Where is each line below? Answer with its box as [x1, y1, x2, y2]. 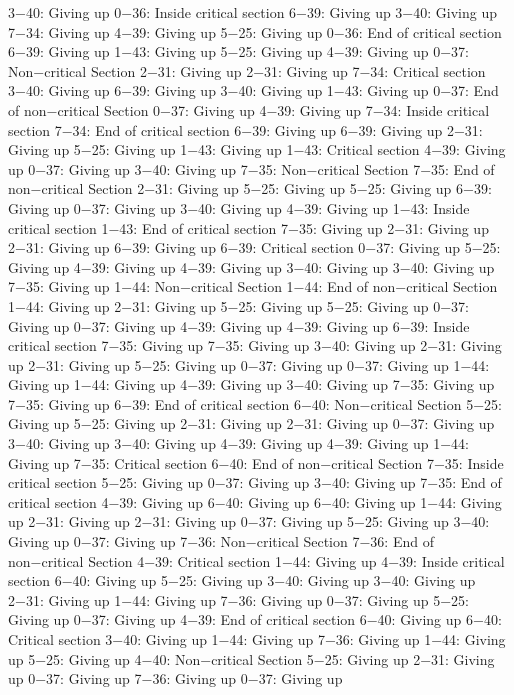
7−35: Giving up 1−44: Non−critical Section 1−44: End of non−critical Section [8, 276, 498, 297]
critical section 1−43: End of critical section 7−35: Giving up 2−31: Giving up [8, 217, 489, 238]
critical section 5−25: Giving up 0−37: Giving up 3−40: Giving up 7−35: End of [8, 472, 502, 493]
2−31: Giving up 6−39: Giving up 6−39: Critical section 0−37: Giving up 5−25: [8, 237, 501, 258]
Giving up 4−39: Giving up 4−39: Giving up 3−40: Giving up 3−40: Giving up [8, 256, 495, 277]
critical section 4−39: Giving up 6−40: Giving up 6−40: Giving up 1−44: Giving [8, 491, 502, 512]
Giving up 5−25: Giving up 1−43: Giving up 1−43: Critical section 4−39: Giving [8, 139, 506, 160]
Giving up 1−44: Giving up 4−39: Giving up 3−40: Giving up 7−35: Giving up [8, 374, 495, 395]
